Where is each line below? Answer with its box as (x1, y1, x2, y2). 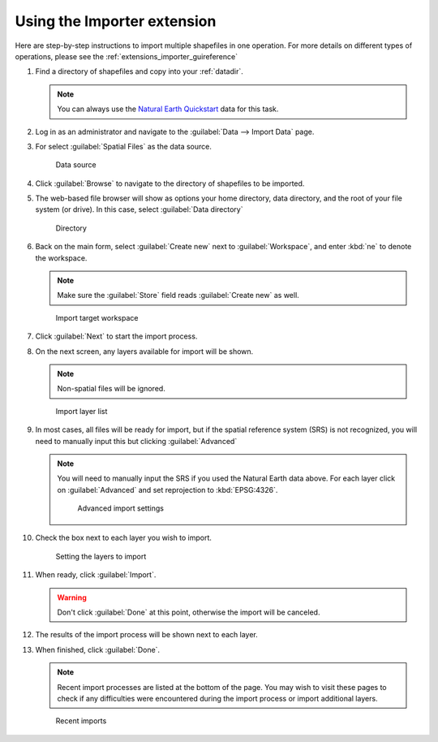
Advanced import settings (77, 503, 164, 513)
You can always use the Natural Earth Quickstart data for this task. (57, 104, 279, 114)
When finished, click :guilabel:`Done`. (35, 645, 161, 654)
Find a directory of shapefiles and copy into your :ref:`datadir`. (35, 67, 243, 76)
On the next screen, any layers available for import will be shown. (35, 346, 254, 356)
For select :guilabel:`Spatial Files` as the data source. (35, 141, 213, 151)
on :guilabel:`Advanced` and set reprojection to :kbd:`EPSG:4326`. (57, 485, 278, 494)
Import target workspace (55, 313, 139, 322)
